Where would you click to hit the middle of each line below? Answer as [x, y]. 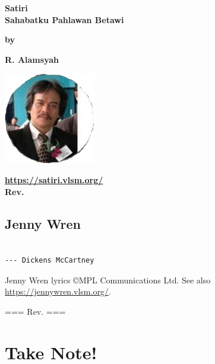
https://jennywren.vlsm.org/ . [58, 291]
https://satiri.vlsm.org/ [54, 180]
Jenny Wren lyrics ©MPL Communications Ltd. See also [108, 280]
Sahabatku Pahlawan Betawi [64, 19]
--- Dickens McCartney [50, 261]
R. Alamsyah [32, 59]
